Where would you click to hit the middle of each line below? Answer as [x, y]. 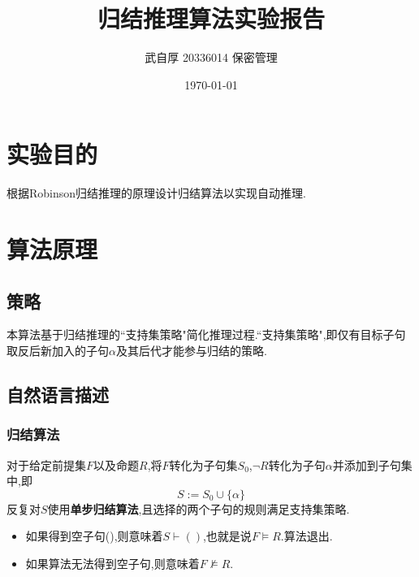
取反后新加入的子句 [58, 351]
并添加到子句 [367, 464]
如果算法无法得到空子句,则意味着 [112, 563]
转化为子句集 [203, 464]
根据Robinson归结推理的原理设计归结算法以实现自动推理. [156, 193]
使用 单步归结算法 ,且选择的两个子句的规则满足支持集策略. [199, 508]
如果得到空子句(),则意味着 [94, 536]
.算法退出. [307, 536]
